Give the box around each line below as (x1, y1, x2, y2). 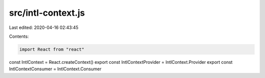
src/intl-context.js (9, 7, 85, 18)
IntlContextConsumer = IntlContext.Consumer (9, 66, 102, 72)
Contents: (9, 33, 29, 39)
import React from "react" (19, 47, 84, 52)
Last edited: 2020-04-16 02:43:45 (9, 25, 79, 30)
